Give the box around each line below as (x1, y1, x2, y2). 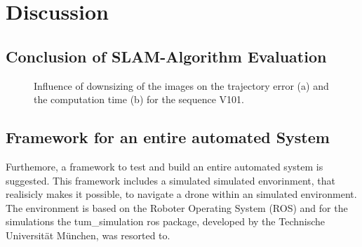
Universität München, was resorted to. (6, 227, 170, 242)
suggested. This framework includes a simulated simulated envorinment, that (6, 173, 335, 187)
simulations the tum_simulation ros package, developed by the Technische (6, 214, 326, 229)
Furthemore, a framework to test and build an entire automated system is (6, 159, 323, 173)
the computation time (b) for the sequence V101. (34, 92, 244, 107)
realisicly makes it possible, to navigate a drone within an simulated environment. (6, 187, 357, 201)
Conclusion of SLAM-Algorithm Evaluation (6, 45, 327, 67)
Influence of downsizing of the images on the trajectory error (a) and (34, 78, 329, 93)
